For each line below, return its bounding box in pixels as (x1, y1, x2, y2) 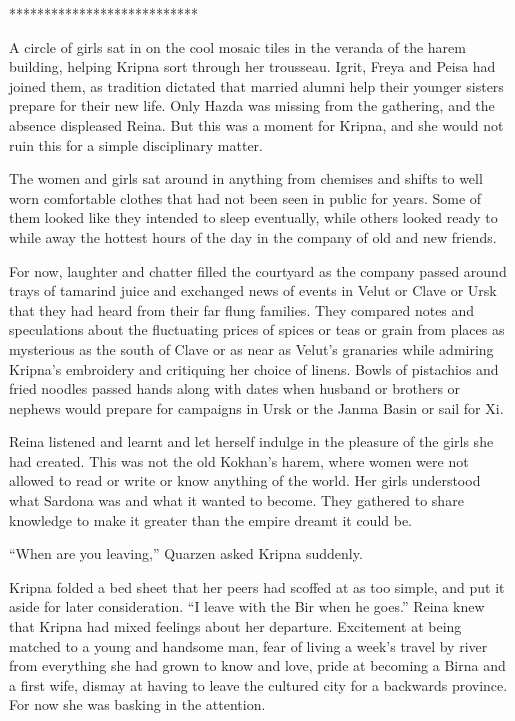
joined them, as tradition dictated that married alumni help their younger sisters (9, 75, 504, 96)
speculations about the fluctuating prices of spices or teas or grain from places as (9, 319, 505, 340)
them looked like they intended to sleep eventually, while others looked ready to (9, 207, 498, 228)
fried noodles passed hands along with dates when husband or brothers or (9, 378, 461, 399)
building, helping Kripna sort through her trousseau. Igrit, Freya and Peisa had (9, 56, 496, 77)
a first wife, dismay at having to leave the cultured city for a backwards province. (9, 674, 508, 695)
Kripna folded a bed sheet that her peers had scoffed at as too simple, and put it (9, 576, 505, 597)
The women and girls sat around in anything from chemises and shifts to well (9, 168, 483, 189)
